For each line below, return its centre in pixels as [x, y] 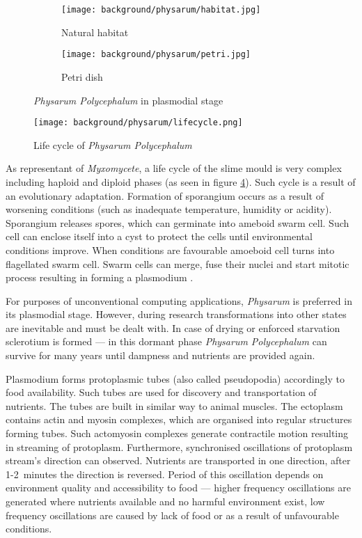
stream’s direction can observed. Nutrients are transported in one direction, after [178, 460]
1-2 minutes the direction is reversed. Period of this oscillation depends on [165, 474]
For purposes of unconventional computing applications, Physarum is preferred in [179, 300]
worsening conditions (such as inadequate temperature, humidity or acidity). [169, 209]
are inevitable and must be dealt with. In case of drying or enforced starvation [173, 327]
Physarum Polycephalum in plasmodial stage [128, 100]
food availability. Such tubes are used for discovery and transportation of [161, 392]
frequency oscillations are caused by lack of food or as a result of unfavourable [172, 515]
